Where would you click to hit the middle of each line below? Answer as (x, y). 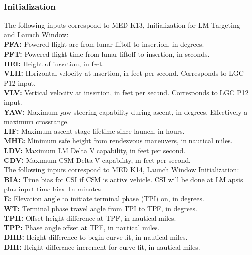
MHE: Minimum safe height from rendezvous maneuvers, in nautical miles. (118, 141)
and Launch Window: (36, 34)
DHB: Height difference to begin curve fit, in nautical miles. (96, 237)
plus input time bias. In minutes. (53, 189)
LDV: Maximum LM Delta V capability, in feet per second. (95, 150)
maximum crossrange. (37, 121)
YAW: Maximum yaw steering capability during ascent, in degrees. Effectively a (126, 112)
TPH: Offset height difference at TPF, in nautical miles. (90, 218)
